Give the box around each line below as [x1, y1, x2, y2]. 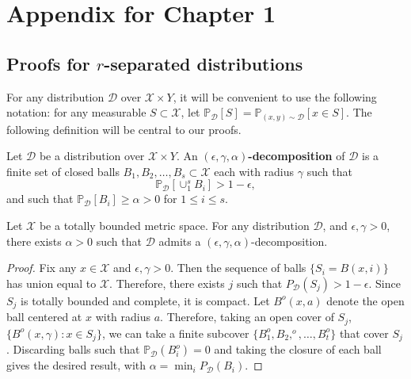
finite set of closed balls [6, 163, 120, 179]
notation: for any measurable [6, 104, 147, 121]
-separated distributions [104, 51, 303, 75]
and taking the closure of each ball [214, 341, 382, 358]
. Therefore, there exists [109, 274, 225, 291]
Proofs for [6, 51, 90, 75]
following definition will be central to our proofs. [6, 121, 242, 137]
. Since [368, 274, 401, 291]
